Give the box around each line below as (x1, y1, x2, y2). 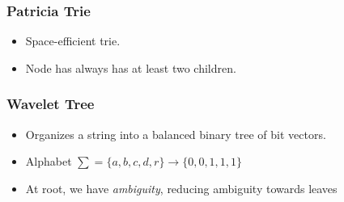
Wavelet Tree (6, 94, 95, 114)
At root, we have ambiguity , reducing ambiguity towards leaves (25, 179, 338, 196)
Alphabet (25, 153, 72, 170)
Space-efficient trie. (25, 32, 121, 49)
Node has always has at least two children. (25, 59, 236, 76)
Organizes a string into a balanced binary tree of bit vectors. (25, 125, 326, 142)
